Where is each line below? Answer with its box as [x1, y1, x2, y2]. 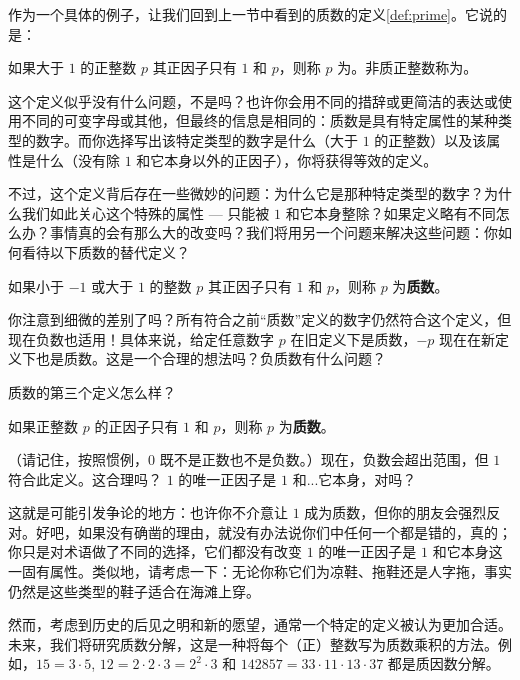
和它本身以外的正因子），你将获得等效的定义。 [136, 149, 438, 170]
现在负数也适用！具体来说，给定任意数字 [8, 328, 274, 349]
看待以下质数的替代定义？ [21, 241, 190, 262]
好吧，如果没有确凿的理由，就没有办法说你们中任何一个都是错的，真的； [35, 521, 512, 542]
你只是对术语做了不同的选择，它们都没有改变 [8, 541, 302, 562]
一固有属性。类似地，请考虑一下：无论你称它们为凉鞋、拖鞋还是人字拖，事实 [8, 561, 512, 582]
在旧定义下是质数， [290, 328, 417, 349]
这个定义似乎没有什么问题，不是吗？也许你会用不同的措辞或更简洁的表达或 [8, 90, 498, 111]
